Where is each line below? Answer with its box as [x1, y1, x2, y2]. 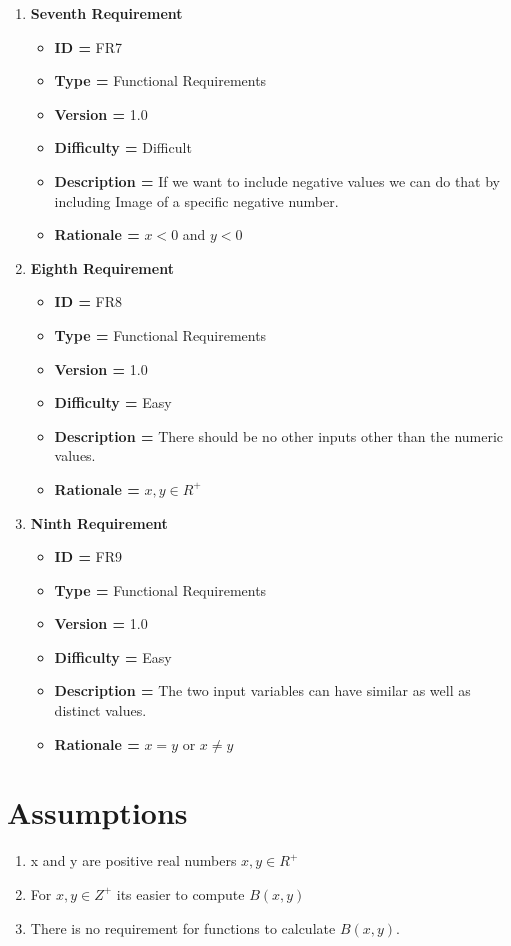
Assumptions [7, 792, 188, 833]
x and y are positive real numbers [30, 850, 237, 871]
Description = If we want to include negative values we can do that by [54, 170, 501, 191]
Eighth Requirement [30, 257, 174, 278]
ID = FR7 [54, 36, 123, 57]
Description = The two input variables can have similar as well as [54, 680, 471, 701]
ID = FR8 [54, 291, 123, 312]
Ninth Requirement [30, 512, 168, 533]
